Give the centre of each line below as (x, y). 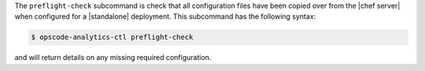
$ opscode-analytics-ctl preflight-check (112, 37)
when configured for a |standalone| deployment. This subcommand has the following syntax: (165, 16)
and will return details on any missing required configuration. (113, 58)
